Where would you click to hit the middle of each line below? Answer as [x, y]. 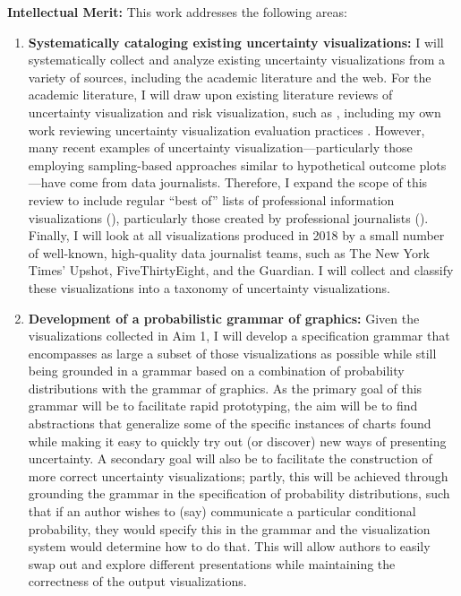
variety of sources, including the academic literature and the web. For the [230, 77]
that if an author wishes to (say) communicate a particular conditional [222, 511]
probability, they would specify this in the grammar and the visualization [229, 528]
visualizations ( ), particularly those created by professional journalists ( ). [228, 217]
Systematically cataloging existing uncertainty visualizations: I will [236, 42]
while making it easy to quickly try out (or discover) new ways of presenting [237, 441]
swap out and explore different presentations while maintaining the [212, 563]
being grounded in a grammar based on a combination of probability [216, 371]
